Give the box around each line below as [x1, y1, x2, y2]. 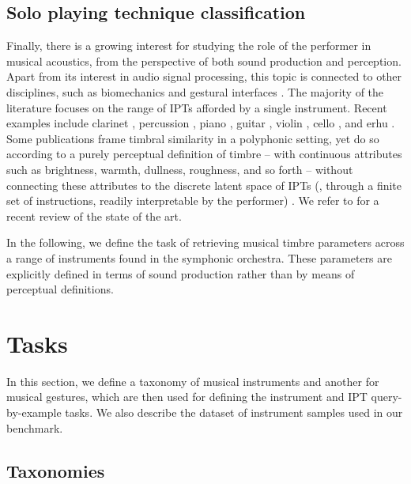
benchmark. [6, 419, 63, 436]
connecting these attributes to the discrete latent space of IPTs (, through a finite [6, 176, 402, 193]
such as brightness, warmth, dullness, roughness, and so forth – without [6, 161, 353, 177]
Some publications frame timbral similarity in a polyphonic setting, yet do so [6, 130, 379, 146]
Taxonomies [6, 458, 105, 482]
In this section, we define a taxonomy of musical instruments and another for [6, 372, 379, 389]
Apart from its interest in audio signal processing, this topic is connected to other [6, 68, 402, 85]
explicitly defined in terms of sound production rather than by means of [6, 265, 355, 282]
